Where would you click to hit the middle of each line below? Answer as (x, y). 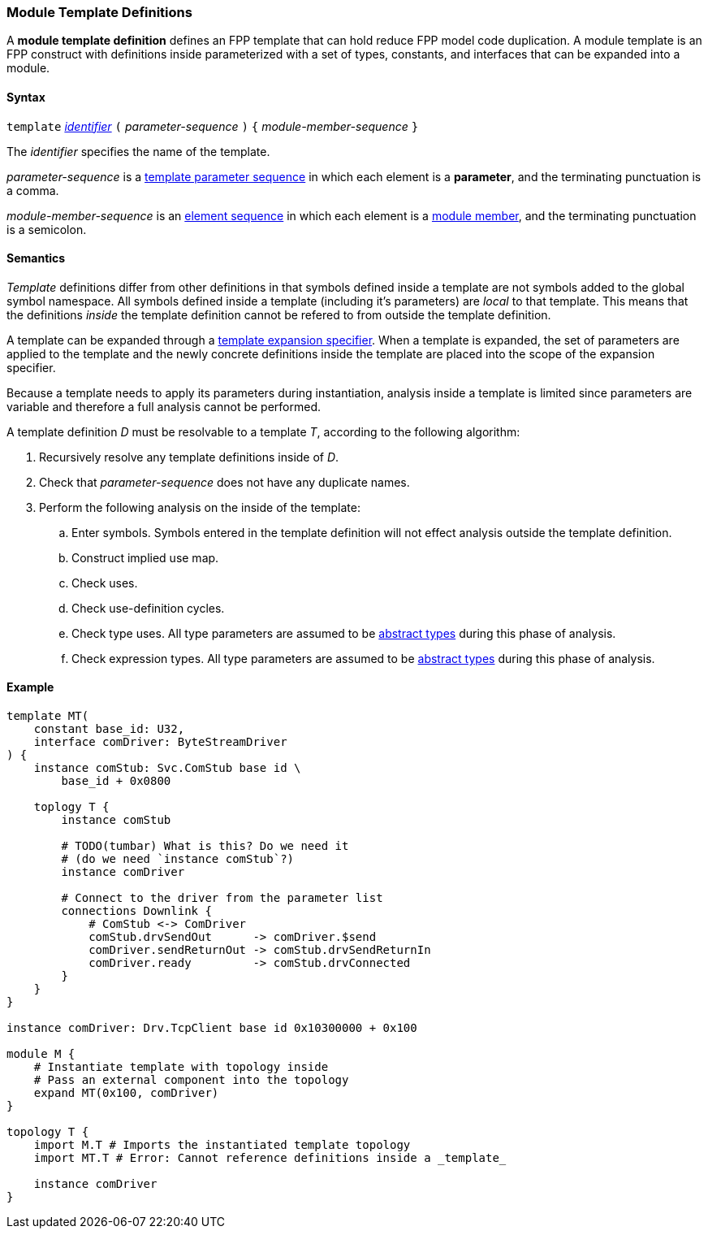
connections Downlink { (136, 911)
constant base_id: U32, (109, 729)
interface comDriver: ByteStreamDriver (160, 742)
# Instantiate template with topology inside (181, 1067)
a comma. (33, 190)
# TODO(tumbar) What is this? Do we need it (205, 846)
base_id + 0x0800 (116, 781)
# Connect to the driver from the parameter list (222, 898)
